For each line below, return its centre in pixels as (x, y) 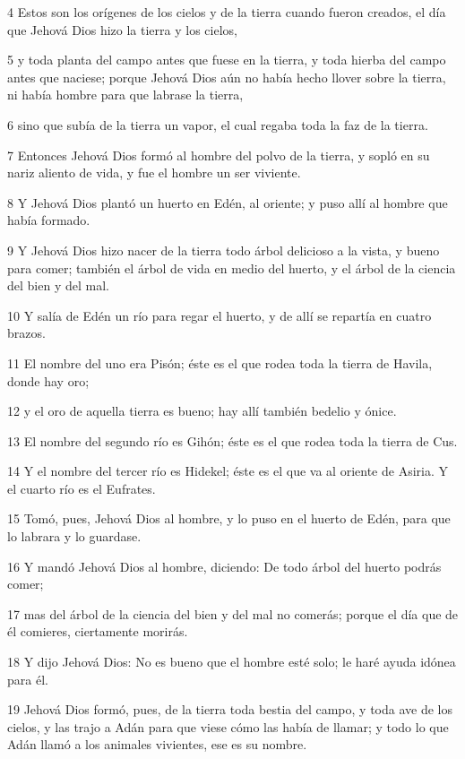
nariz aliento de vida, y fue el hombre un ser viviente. (154, 172)
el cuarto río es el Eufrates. (82, 488)
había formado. (49, 220)
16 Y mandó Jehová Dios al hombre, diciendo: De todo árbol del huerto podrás (224, 566)
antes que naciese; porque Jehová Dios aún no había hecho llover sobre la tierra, (227, 77)
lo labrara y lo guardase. (74, 536)
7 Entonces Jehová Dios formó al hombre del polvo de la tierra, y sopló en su (219, 155)
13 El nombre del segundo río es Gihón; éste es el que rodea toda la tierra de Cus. (232, 440)
